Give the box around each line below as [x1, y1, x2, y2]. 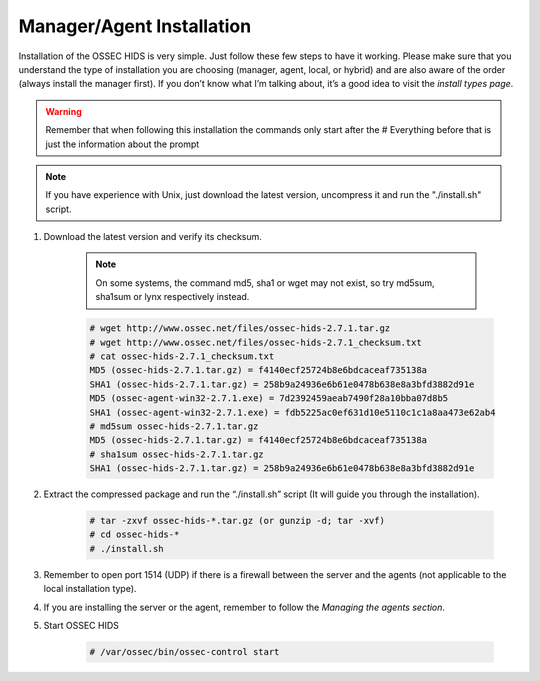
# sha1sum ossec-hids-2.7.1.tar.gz [89, 448, 264, 460]
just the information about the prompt [45, 138, 200, 150]
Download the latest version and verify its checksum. [43, 231, 262, 243]
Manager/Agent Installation [18, 15, 252, 37]
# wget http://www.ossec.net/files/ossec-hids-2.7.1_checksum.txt [89, 336, 422, 348]
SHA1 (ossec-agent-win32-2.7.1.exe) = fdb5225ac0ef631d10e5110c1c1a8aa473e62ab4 [89, 406, 496, 418]
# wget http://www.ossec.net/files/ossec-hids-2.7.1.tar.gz [89, 323, 391, 334]
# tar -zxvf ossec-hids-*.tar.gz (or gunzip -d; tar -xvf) [89, 515, 385, 527]
